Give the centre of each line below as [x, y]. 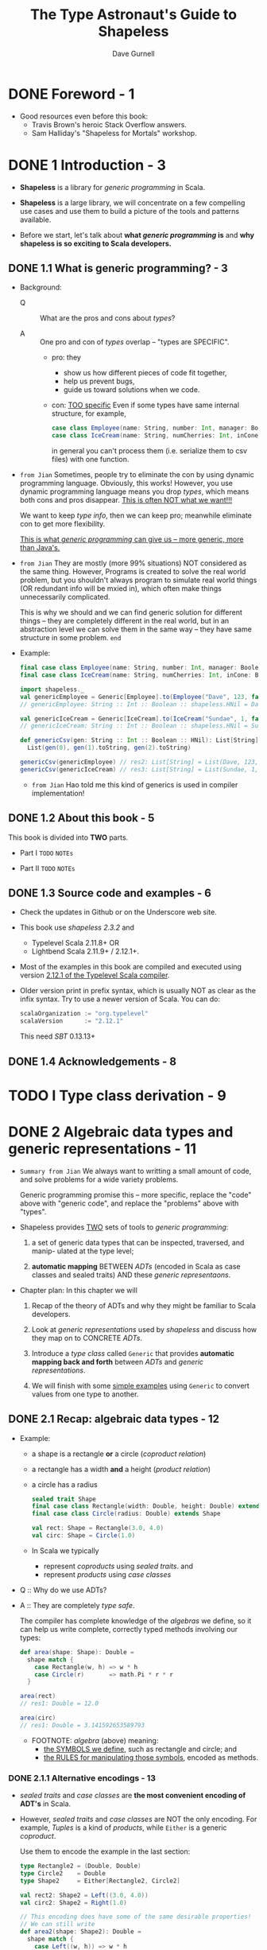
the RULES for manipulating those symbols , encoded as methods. [151, 1757]
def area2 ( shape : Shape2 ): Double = [80, 1932]
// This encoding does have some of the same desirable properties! [135, 1917]
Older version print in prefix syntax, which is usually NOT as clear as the [138, 991]
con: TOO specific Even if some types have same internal [145, 405]
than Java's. [40, 548]
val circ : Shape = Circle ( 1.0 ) [83, 1536]
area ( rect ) [38, 1696]
